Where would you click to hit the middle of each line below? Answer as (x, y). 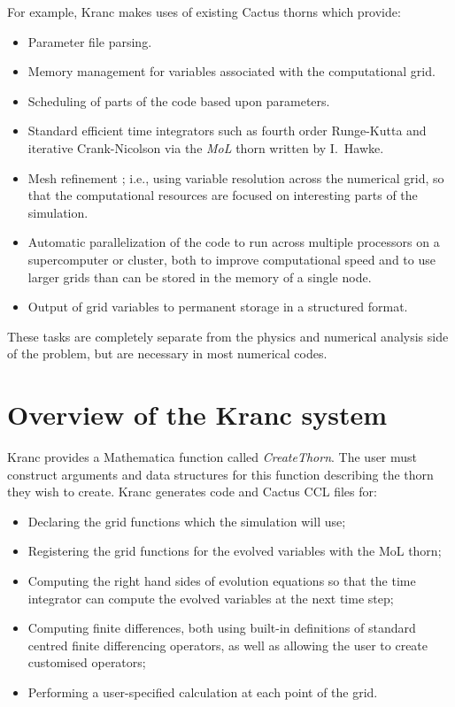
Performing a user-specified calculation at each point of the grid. (203, 692)
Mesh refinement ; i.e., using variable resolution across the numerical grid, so (236, 177)
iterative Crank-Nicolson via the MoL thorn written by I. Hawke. (206, 147)
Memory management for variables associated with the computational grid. (231, 71)
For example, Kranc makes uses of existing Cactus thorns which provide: (204, 12)
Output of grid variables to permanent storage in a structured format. (218, 307)
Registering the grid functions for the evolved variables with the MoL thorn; (235, 551)
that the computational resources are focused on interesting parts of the (223, 195)
